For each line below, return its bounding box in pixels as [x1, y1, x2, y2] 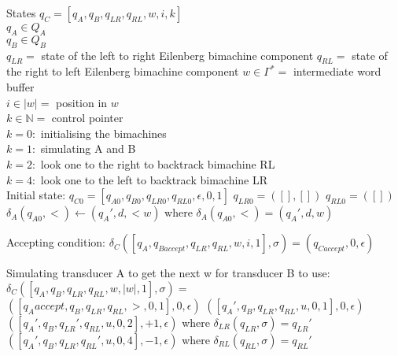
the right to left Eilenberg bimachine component [6, 63, 239, 80]
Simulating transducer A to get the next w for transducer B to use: [6, 265, 330, 281]
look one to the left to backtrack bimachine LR [40, 171, 268, 187]
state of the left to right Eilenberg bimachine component [41, 46, 314, 63]
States [6, 5, 36, 20]
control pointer [51, 109, 123, 126]
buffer [6, 78, 35, 95]
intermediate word [293, 63, 381, 80]
